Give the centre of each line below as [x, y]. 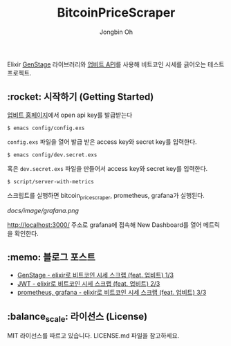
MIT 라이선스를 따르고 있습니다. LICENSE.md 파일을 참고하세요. [93, 336]
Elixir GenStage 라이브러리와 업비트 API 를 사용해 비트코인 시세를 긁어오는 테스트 [116, 64]
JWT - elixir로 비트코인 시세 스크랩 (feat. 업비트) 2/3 [89, 284]
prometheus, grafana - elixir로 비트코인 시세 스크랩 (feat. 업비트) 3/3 [112, 293]
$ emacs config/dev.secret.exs [52, 155]
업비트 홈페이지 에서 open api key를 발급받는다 [70, 115]
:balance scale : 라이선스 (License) [77, 317]
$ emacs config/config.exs [46, 128]
